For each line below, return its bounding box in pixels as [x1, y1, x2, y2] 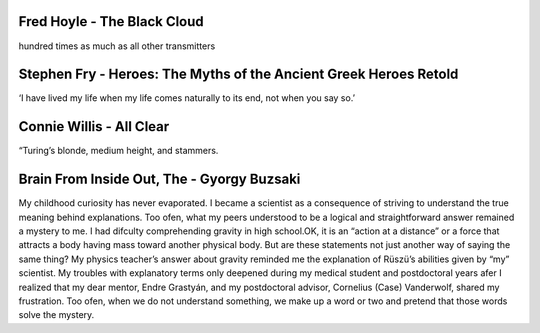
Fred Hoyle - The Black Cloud [18, 13, 204, 30]
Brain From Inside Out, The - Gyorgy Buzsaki [18, 171, 301, 188]
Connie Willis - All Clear [18, 118, 170, 135]
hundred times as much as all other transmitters [18, 40, 216, 52]
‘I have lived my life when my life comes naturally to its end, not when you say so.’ [18, 92, 356, 104]
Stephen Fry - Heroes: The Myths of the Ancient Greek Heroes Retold [18, 66, 459, 83]
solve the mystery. [18, 309, 95, 321]
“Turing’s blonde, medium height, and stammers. [18, 145, 219, 157]
